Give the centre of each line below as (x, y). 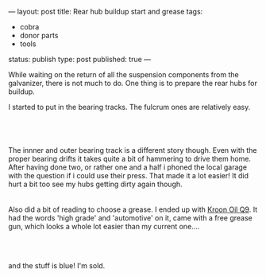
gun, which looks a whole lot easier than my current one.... (104, 226)
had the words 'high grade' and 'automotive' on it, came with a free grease (130, 218)
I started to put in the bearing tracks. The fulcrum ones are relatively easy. (129, 107)
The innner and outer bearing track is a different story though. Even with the (133, 150)
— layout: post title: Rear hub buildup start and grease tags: (106, 12)
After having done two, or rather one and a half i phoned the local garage (128, 167)
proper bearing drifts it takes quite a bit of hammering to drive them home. (130, 159)
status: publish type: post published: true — (80, 59)
